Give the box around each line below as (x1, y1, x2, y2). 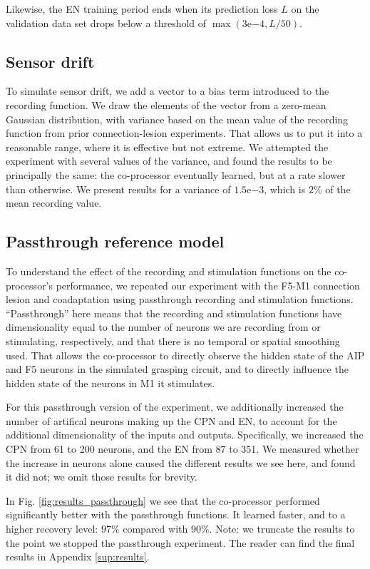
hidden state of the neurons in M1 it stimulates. (6, 375, 215, 390)
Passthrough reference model (6, 230, 225, 252)
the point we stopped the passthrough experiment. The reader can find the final (6, 535, 355, 550)
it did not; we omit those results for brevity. (6, 469, 197, 484)
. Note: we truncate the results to (209, 521, 355, 536)
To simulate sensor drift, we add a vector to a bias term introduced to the (6, 83, 329, 98)
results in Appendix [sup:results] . (6, 549, 150, 564)
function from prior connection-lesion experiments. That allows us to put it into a (6, 125, 363, 140)
